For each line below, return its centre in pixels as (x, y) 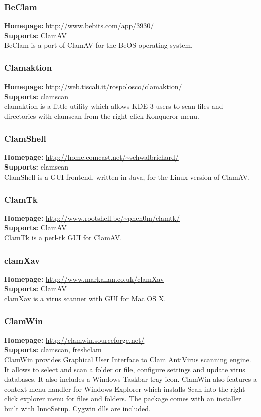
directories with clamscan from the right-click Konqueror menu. (102, 116)
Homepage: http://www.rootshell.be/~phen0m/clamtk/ (92, 218)
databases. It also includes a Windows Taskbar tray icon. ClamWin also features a (130, 379)
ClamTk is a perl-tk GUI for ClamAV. (63, 237)
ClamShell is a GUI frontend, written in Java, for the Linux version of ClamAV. (127, 177)
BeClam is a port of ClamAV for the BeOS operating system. (98, 45)
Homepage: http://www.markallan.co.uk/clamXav (84, 278)
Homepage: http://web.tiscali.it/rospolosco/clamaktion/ (93, 86)
